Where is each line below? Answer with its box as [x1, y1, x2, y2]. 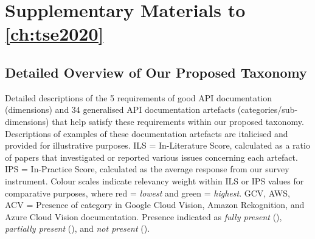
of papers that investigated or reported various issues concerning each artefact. [5, 150, 298, 163]
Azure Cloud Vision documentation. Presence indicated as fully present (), [5, 210, 282, 223]
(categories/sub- [237, 103, 298, 116]
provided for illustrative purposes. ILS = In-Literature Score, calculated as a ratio [5, 139, 310, 152]
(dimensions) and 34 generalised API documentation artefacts [5, 103, 235, 116]
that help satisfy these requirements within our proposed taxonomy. [52, 115, 304, 127]
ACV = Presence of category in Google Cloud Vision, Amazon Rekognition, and [5, 198, 305, 211]
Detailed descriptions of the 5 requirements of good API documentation [5, 91, 272, 104]
